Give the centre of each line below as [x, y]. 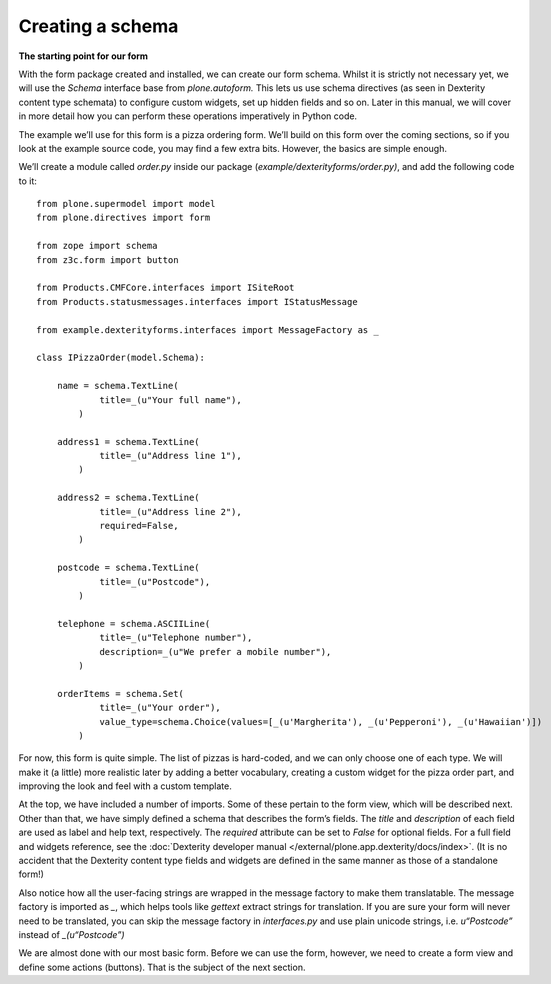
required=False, [139, 526]
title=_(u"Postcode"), [155, 581]
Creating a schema [98, 26]
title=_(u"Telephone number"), [176, 638]
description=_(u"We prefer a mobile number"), [215, 651]
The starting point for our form [83, 56]
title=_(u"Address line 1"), [170, 456]
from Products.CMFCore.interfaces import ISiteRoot [165, 288]
